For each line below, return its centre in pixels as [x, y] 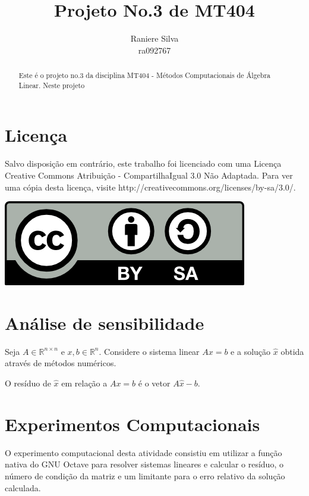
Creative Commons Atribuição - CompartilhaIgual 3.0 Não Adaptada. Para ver [149, 175]
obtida [292, 351]
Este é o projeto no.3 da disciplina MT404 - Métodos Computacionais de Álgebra [145, 75]
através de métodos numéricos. [61, 363]
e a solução [251, 351]
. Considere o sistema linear [149, 351]
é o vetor [154, 383]
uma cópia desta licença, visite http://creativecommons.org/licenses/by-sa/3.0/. [150, 187]
